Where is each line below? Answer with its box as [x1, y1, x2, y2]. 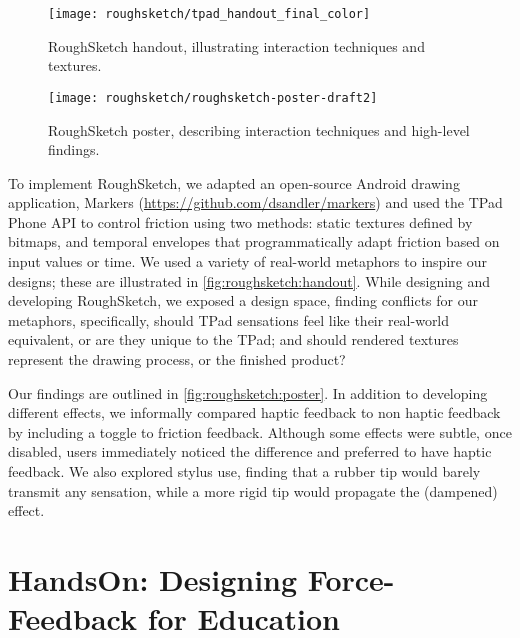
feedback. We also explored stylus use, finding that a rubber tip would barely [8, 461, 481, 481]
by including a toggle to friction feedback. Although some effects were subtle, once [8, 421, 512, 442]
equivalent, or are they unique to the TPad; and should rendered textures [8, 329, 459, 350]
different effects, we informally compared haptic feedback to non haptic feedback [8, 402, 501, 423]
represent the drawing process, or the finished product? [8, 349, 346, 370]
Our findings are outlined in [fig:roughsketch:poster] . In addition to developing [8, 382, 488, 403]
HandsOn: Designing [8, 558, 298, 599]
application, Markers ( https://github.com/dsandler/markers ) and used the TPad [8, 192, 503, 213]
